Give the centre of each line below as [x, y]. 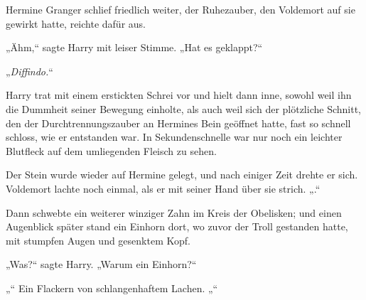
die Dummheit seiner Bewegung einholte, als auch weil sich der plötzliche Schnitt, [183, 108]
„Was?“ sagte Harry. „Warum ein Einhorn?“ [101, 264]
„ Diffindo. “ [29, 71]
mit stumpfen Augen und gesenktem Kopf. [98, 240]
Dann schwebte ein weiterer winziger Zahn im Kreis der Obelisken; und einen [174, 212]
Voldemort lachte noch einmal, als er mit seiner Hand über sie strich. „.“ [163, 188]
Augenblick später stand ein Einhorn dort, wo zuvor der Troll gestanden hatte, [177, 226]
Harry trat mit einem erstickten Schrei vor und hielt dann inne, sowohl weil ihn [179, 95]
